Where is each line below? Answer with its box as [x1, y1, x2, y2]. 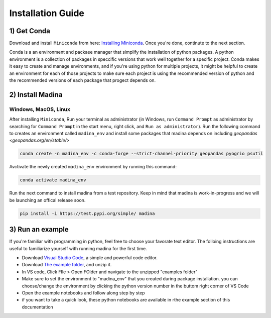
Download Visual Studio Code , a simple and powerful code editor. [22, 254, 158, 261]
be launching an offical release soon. [9, 197, 86, 203]
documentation [22, 304, 54, 310]
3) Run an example [9, 225, 69, 234]
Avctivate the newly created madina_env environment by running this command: [9, 164, 177, 170]
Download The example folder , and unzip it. [22, 262, 112, 268]
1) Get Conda [9, 27, 50, 35]
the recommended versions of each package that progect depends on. [9, 77, 156, 83]
